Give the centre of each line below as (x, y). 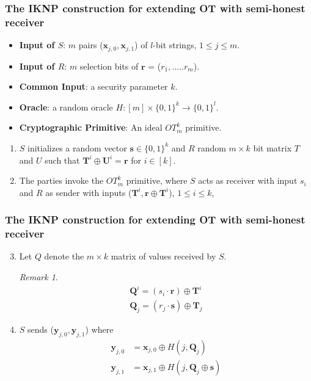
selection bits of (109, 66)
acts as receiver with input (248, 180)
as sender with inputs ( (89, 192)
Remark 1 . (38, 277)
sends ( (41, 329)
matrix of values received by (163, 256)
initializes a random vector (77, 147)
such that (62, 160)
